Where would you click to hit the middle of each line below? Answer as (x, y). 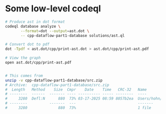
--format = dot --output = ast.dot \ (55, 31)
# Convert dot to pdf (27, 44)
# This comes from (24, 76)
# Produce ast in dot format (35, 22)
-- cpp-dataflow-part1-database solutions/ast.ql (73, 36)
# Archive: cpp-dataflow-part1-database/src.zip (57, 85)
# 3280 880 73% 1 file (78, 108)
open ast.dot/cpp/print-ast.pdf (38, 63)
